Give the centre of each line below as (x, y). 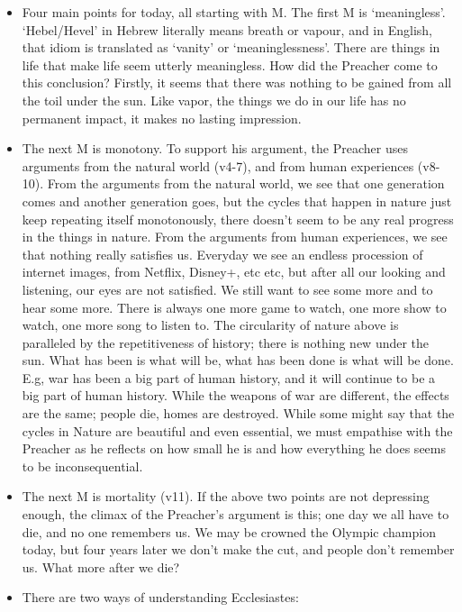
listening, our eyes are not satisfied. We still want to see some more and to (227, 289)
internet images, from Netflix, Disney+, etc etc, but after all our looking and (234, 272)
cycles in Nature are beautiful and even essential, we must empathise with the (237, 430)
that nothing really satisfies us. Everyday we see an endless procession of (222, 254)
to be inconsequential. (82, 466)
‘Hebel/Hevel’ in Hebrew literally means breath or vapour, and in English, (227, 29)
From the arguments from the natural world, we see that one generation (246, 183)
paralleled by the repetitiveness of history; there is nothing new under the (226, 342)
